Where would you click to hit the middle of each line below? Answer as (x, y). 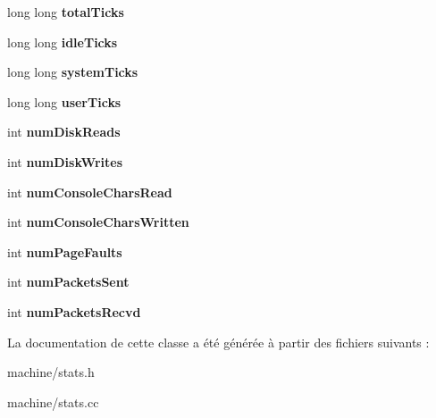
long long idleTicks (63, 42)
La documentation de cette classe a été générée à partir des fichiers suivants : (218, 342)
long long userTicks (64, 101)
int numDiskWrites (65, 161)
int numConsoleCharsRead (90, 192)
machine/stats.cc (53, 401)
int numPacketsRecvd (74, 311)
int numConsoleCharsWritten (98, 222)
